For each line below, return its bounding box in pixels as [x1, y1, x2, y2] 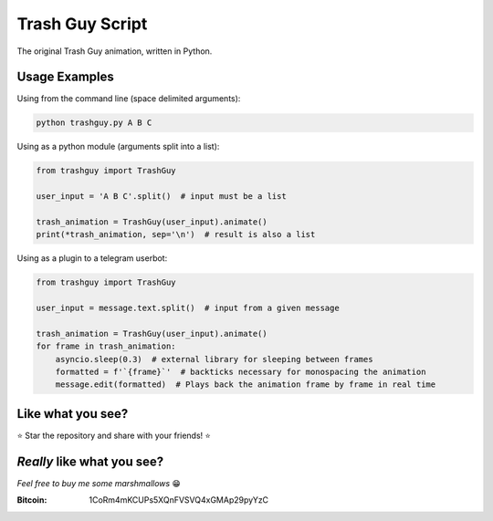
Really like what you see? [16, 453, 164, 469]
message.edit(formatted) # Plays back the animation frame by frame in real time [55, 380, 436, 390]
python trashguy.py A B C [36, 118, 152, 128]
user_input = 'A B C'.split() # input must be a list [36, 192, 287, 202]
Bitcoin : [16, 495, 47, 505]
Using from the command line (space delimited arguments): [16, 93, 241, 104]
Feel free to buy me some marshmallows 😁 [16, 477, 182, 488]
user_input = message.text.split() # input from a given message [36, 303, 340, 314]
